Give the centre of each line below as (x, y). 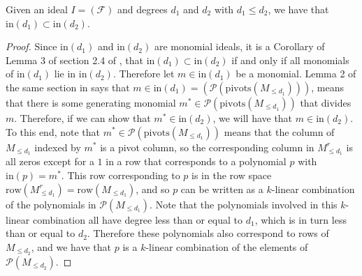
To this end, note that (53, 131)
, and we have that (71, 246)
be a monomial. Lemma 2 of (296, 74)
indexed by (58, 147)
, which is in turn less (301, 219)
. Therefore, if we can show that (82, 117)
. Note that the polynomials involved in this (244, 204)
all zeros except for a (50, 161)
